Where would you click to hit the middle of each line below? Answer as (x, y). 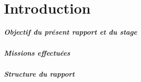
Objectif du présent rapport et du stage (70, 31)
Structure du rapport (39, 73)
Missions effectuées (37, 52)
